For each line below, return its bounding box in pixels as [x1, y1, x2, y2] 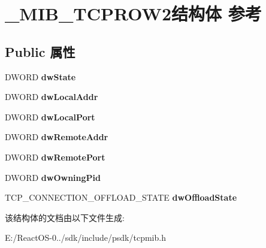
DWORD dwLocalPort [5, 110, 95, 123]
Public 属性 [5, 42, 75, 61]
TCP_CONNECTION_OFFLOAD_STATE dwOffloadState [5, 191, 237, 204]
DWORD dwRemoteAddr [5, 131, 108, 143]
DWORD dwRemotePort [5, 150, 105, 163]
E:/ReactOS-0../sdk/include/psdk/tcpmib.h [5, 231, 166, 244]
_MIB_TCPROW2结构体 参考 [5, 1, 262, 26]
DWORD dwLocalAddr [5, 90, 98, 103]
